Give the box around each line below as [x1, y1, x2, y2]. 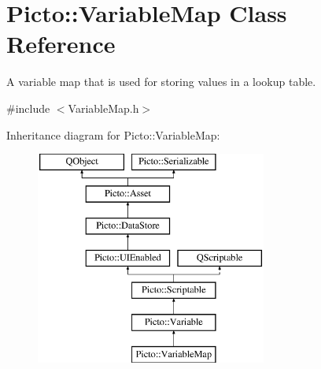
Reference [6, 28, 116, 60]
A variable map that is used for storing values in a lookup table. [6, 73, 316, 90]
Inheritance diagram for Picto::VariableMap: [6, 126, 220, 143]
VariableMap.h [68, 99, 139, 116]
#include [6, 99, 50, 116]
